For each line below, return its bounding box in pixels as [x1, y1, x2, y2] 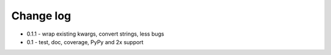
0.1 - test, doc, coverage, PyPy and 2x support [26, 38, 144, 45]
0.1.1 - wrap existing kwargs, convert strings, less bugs [26, 30, 165, 37]
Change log [11, 9, 72, 22]
